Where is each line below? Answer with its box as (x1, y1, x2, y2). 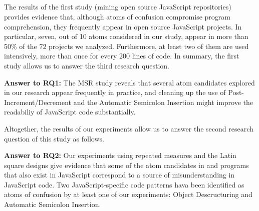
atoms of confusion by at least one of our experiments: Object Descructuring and (4, 189, 252, 199)
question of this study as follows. (4, 133, 104, 143)
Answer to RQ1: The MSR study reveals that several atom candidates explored (4, 77, 255, 87)
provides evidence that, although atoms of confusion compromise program (4, 11, 230, 21)
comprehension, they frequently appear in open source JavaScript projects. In (4, 21, 242, 31)
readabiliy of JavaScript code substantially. (4, 106, 136, 117)
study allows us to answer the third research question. (4, 60, 169, 70)
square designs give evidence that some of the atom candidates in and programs (4, 159, 249, 170)
